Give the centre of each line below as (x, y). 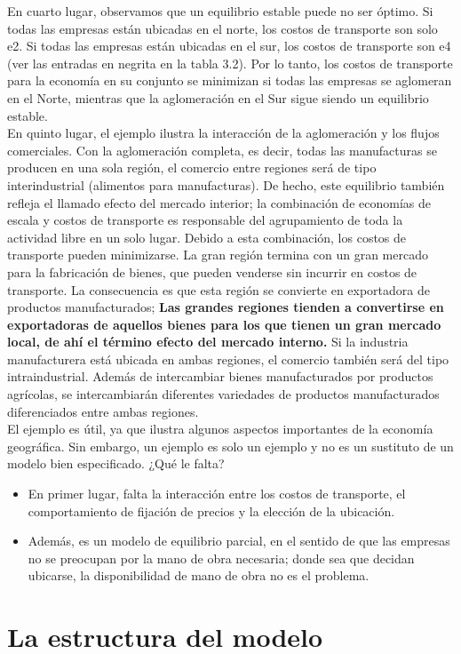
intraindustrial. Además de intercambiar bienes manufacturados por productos (220, 376)
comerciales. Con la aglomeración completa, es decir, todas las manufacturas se (222, 150)
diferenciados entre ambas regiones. (103, 411)
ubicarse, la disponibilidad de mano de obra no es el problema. (199, 575)
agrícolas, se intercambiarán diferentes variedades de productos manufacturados (223, 394)
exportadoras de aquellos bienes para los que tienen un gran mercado (224, 324)
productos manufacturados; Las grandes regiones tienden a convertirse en (226, 307)
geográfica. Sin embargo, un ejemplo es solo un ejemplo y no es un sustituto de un (230, 446)
